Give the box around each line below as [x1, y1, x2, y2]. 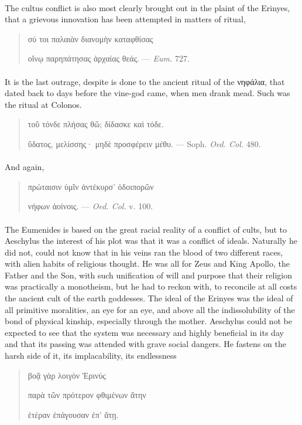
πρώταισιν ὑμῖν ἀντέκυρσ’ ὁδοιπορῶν [28, 180, 154, 192]
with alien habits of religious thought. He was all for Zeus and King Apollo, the [5, 257, 290, 270]
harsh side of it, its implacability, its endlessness [5, 349, 177, 362]
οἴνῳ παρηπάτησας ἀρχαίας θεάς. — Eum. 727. [28, 52, 190, 64]
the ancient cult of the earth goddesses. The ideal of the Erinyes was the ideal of [5, 292, 293, 304]
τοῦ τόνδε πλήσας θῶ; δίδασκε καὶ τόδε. [28, 118, 164, 130]
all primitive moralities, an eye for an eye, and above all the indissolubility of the [5, 303, 295, 315]
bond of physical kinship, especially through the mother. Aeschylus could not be [5, 315, 292, 327]
